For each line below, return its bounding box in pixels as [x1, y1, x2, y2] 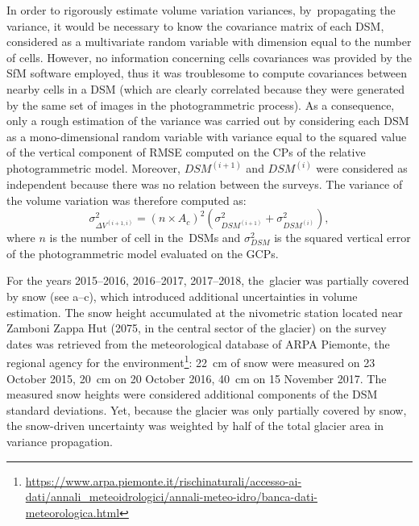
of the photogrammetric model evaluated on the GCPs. [6, 244, 279, 261]
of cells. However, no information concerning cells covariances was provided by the [6, 48, 412, 65]
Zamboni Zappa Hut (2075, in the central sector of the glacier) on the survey [6, 319, 387, 336]
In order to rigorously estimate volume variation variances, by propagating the [6, 2, 396, 18]
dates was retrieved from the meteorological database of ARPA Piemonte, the [6, 335, 390, 352]
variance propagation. [6, 432, 113, 449]
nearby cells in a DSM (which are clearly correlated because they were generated [6, 80, 405, 97]
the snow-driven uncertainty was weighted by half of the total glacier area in [6, 417, 384, 434]
